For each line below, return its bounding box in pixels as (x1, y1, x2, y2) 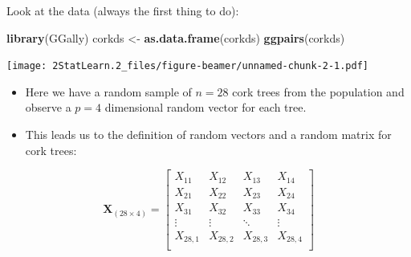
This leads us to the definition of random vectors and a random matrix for (25, 126, 392, 143)
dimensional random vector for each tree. (104, 99, 307, 116)
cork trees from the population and (232, 83, 405, 100)
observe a (25, 99, 71, 116)
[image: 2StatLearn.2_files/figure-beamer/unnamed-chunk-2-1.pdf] (6, 60, 369, 72)
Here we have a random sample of (25, 83, 192, 100)
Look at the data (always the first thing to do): (6, 2, 239, 18)
